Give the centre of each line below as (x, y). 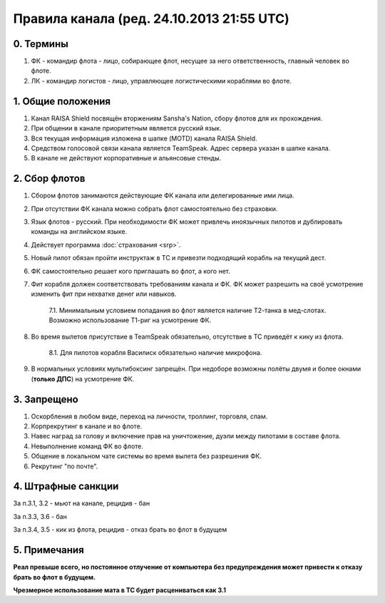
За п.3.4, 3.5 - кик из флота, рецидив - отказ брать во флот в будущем (120, 530)
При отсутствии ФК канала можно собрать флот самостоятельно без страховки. (154, 208)
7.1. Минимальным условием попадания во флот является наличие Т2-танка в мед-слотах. (188, 310)
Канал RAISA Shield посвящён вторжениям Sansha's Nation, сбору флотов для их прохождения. (177, 118)
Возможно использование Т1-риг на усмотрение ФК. (130, 320)
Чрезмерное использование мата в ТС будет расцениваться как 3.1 (120, 590)
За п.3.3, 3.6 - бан (40, 516)
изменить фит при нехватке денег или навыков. (104, 294)
